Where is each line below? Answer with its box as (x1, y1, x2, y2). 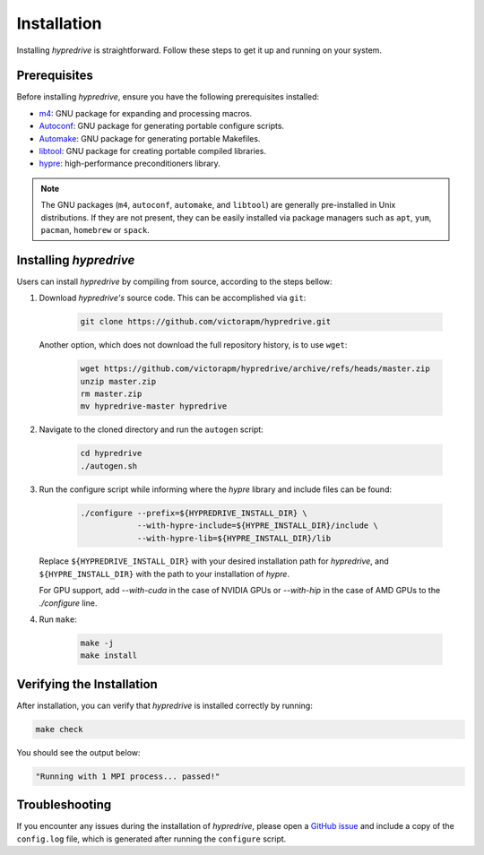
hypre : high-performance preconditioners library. (39, 158, 221, 169)
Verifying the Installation (16, 677, 159, 692)
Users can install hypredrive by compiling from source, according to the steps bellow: (16, 276, 333, 287)
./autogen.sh (80, 461, 138, 471)
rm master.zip (80, 389, 143, 399)
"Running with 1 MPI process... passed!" (35, 771, 220, 782)
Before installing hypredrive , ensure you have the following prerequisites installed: (16, 91, 320, 102)
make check (35, 724, 83, 734)
